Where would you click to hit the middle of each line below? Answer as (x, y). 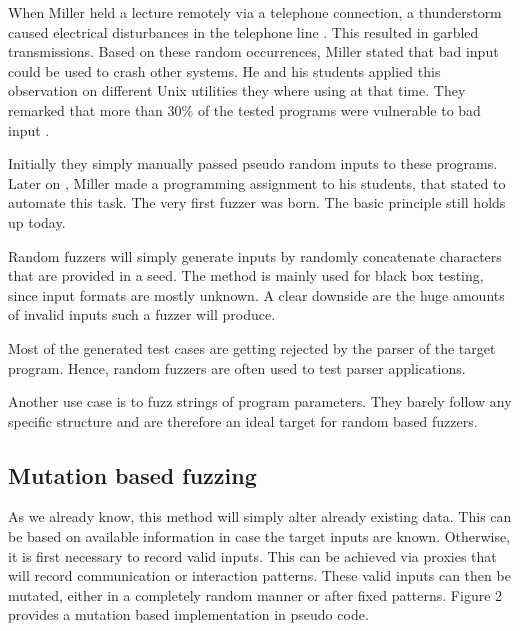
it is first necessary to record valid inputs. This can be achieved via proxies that (252, 555)
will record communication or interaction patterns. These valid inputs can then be (259, 575)
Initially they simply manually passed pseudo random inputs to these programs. (253, 163)
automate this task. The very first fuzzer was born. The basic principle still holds (257, 202)
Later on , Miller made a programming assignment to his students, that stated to (257, 182)
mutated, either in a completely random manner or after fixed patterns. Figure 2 (255, 594)
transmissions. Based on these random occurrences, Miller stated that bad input (253, 51)
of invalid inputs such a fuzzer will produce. (142, 314)
